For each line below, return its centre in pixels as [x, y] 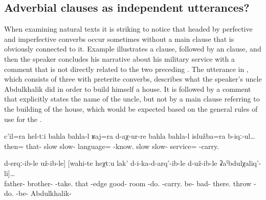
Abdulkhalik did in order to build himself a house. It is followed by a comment [128, 89]
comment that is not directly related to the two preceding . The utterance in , [126, 69]
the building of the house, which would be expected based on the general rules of [131, 108]
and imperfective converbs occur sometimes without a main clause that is [119, 39]
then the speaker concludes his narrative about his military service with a [119, 58]
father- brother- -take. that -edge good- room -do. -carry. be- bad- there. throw [128, 183]
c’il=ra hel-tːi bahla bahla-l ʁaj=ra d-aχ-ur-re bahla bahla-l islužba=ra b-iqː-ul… [130, 136]
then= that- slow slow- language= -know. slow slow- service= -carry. [112, 146]
